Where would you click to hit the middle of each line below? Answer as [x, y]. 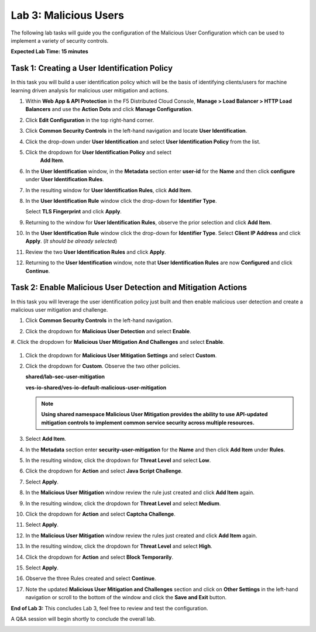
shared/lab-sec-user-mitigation [65, 377]
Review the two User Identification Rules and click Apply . [96, 252]
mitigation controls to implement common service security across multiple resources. [148, 422]
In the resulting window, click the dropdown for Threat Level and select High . [119, 546]
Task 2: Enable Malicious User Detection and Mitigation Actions [129, 287]
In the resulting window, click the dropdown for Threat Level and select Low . [118, 460]
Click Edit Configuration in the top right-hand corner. [90, 120]
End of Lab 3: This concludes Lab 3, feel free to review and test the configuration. [109, 608]
